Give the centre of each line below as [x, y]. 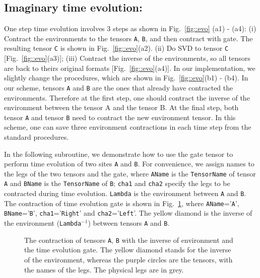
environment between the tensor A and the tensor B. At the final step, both [121, 107]
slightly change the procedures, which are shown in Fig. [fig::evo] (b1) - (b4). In [126, 78]
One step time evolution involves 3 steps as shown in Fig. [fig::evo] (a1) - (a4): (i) [130, 28]
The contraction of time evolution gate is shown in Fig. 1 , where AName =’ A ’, [122, 203]
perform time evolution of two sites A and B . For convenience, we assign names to [129, 164]
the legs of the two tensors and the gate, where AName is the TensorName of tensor [130, 173]
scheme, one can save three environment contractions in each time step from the [128, 127]
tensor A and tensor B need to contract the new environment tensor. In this [120, 117]
